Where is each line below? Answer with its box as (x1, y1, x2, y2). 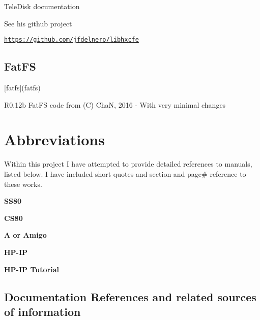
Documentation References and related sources (4, 289, 256, 304)
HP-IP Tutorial (4, 264, 59, 274)
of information (4, 303, 81, 319)
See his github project (4, 18, 72, 28)
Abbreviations (4, 129, 105, 150)
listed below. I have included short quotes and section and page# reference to (4, 168, 246, 179)
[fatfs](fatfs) (4, 82, 41, 93)
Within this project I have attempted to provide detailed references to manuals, (4, 158, 252, 169)
